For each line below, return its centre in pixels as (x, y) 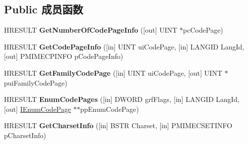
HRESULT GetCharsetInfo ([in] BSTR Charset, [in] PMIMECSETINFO (118, 125)
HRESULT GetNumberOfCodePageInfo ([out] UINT (91, 30)
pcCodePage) (203, 30)
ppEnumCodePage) (109, 109)
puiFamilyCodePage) (36, 82)
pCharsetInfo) (25, 135)
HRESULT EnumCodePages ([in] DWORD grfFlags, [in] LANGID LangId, (122, 99)
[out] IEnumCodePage (37, 109)
